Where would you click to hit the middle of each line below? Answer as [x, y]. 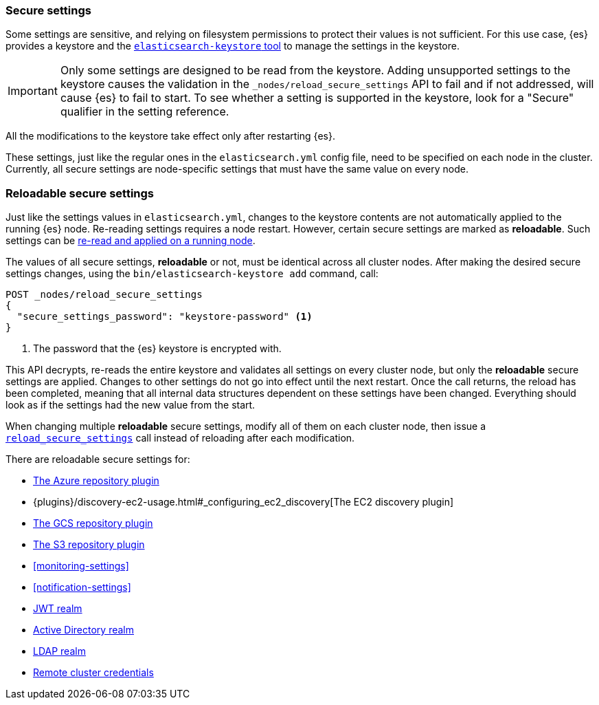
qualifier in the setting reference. [145, 112]
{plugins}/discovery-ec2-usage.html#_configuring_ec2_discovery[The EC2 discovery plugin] [244, 502]
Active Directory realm [83, 630]
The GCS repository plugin [93, 523]
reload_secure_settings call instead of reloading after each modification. [180, 438]
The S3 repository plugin [89, 545]
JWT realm [58, 609]
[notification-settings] [82, 587]
